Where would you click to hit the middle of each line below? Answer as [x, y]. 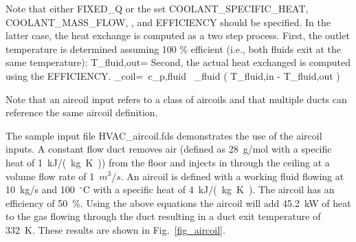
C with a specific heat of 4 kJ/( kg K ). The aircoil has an [209, 189]
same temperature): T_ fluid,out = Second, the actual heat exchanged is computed [178, 62]
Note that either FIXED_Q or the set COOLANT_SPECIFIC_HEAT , [157, 8]
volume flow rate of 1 [50, 176]
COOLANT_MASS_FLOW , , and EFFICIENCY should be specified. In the [168, 22]
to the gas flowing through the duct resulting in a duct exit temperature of [163, 216]
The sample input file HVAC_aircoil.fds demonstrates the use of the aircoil [164, 135]
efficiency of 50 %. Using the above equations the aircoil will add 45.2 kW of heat [178, 202]
